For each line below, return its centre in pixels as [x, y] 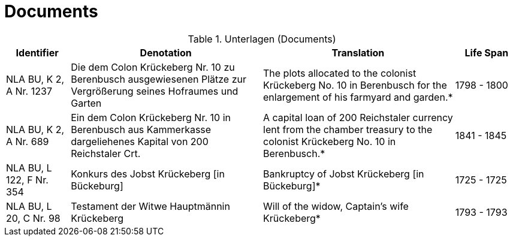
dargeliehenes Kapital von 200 [140, 141]
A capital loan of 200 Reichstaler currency [358, 117]
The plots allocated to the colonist [340, 73]
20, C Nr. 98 [33, 218]
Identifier [37, 52]
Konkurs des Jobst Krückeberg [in [148, 174]
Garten [86, 103]
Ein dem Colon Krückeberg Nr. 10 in [151, 117]
